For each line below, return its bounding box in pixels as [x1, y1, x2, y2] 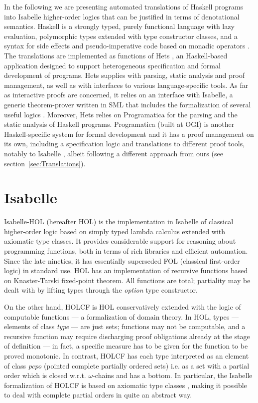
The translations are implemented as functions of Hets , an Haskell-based [4, 50, 228, 60]
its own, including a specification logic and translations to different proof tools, [4, 138, 245, 149]
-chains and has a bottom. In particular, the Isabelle [93, 370, 253, 381]
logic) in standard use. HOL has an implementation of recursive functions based [4, 265, 248, 276]
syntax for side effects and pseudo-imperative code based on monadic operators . [4, 40, 250, 51]
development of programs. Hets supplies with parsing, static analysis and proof [4, 70, 245, 80]
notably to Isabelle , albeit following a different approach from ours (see [4, 148, 223, 158]
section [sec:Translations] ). [4, 158, 86, 168]
